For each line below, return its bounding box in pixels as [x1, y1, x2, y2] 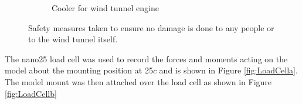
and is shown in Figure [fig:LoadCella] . [159, 64, 298, 76]
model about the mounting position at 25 [5, 64, 153, 76]
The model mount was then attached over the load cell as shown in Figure [5, 75, 272, 88]
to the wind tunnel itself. [28, 33, 118, 45]
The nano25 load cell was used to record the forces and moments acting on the [5, 52, 288, 65]
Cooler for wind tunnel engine [52, 2, 159, 14]
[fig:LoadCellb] [5, 87, 57, 99]
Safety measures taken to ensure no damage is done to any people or [28, 21, 274, 33]
